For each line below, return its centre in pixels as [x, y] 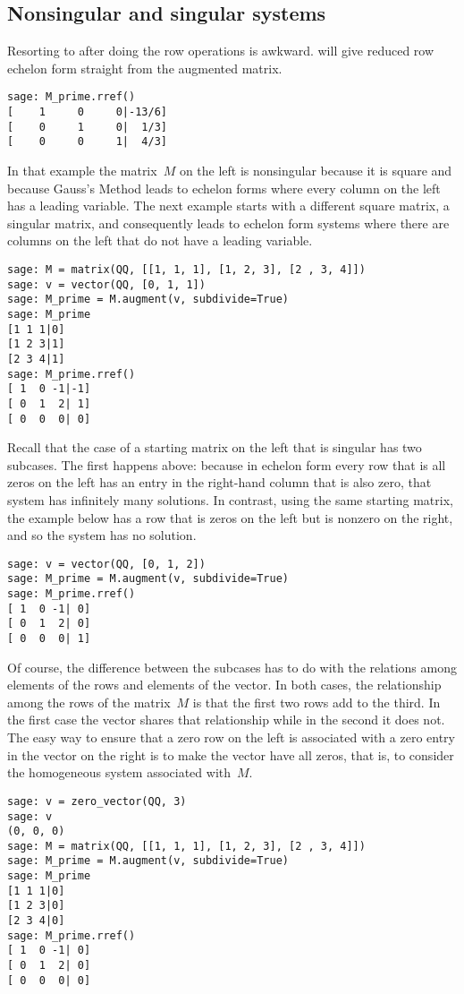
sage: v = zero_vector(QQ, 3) [97, 801]
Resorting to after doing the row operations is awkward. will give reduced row [221, 51]
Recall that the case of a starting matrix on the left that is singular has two [215, 447]
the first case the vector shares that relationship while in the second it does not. [226, 720]
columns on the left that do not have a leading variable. [160, 240]
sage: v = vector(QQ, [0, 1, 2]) [106, 564]
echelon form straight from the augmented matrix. [145, 68]
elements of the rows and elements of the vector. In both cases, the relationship [224, 685]
